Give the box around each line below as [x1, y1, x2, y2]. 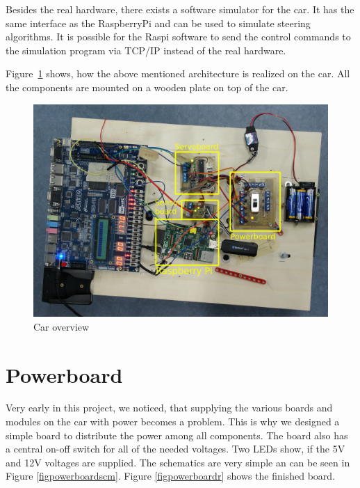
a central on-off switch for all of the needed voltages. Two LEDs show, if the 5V [6, 441, 345, 456]
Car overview [33, 319, 90, 333]
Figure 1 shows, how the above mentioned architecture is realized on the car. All [6, 66, 350, 81]
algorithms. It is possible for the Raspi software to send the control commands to [6, 29, 351, 44]
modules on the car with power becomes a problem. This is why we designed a [6, 414, 340, 429]
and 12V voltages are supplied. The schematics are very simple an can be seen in [6, 455, 350, 469]
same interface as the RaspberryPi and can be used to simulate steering [6, 15, 311, 30]
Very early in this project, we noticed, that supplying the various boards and [6, 400, 333, 415]
